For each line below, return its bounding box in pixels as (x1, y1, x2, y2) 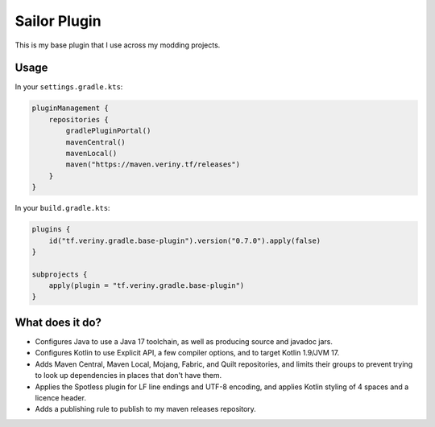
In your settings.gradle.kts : (14, 82, 123, 92)
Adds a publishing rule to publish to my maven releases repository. (35, 404, 257, 414)
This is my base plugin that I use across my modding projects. (14, 40, 221, 50)
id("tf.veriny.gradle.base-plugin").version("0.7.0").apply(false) (48, 236, 321, 245)
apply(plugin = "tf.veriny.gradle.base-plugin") (48, 281, 245, 290)
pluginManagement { (31, 104, 109, 113)
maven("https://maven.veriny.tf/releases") (65, 160, 241, 169)
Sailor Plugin (14, 12, 101, 30)
